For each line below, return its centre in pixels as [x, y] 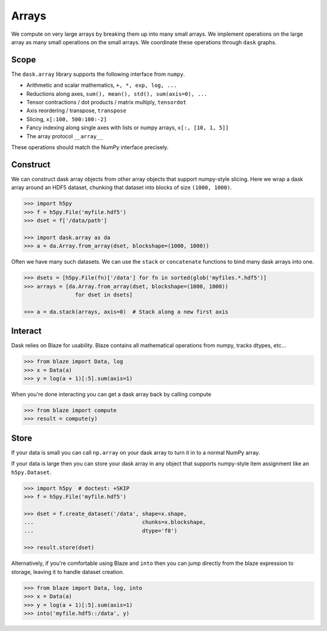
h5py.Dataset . [31, 472]
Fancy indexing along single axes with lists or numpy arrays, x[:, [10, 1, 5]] [128, 128]
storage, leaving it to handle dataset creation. [68, 572]
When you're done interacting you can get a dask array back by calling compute [111, 394]
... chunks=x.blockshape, [115, 522]
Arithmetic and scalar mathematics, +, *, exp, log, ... [101, 85]
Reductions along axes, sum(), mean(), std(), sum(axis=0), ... [117, 93]
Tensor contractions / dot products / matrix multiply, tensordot [107, 102]
